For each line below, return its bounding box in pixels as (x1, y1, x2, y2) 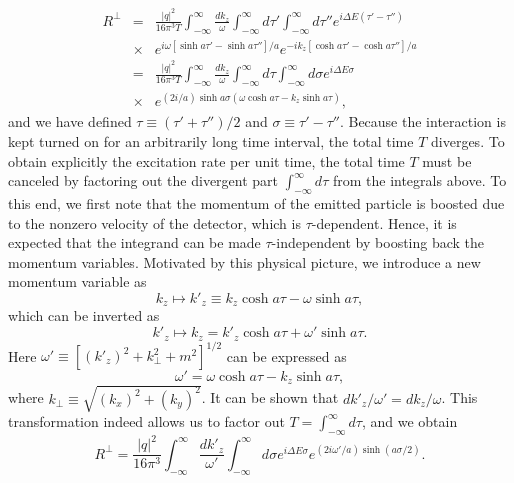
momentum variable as (8, 271, 147, 292)
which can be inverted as (8, 305, 160, 326)
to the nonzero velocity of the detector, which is (8, 212, 301, 233)
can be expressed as (226, 345, 347, 366)
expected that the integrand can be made (8, 232, 261, 253)
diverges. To (431, 131, 505, 152)
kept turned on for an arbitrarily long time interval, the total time (8, 131, 414, 152)
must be (422, 150, 472, 171)
